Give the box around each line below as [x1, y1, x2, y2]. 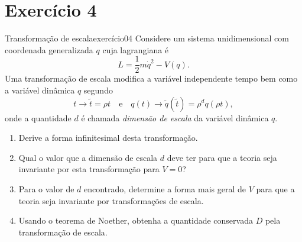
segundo [83, 83, 113, 96]
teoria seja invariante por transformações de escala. [18, 194, 204, 206]
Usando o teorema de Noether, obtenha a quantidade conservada [18, 214, 253, 227]
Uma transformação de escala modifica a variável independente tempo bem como [5, 72, 298, 85]
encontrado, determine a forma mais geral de [84, 182, 246, 195]
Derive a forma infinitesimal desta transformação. [18, 131, 198, 144]
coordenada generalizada [5, 43, 93, 56]
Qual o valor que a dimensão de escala [18, 151, 158, 163]
